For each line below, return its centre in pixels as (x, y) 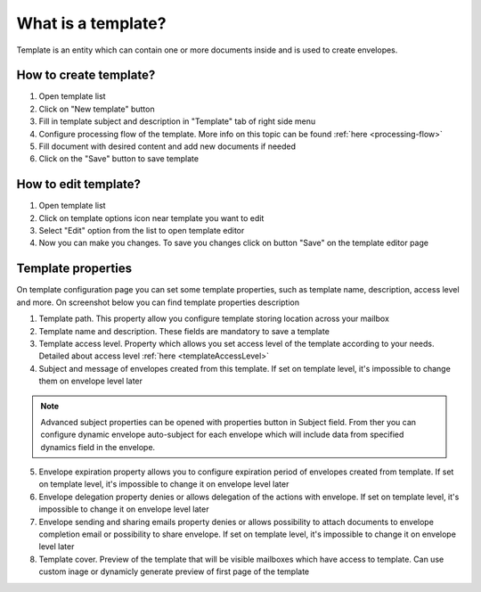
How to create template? (86, 75)
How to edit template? (79, 184)
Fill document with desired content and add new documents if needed (167, 146)
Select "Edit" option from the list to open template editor (142, 231)
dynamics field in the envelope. (98, 447)
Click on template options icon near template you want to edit (151, 218)
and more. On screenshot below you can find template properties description (158, 302)
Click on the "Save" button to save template (119, 159)
